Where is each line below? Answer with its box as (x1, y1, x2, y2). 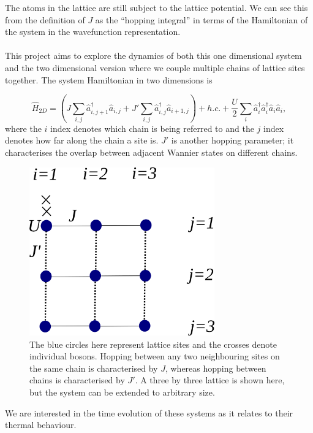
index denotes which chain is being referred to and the (50, 121, 254, 134)
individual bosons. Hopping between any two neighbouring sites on (29, 350, 280, 362)
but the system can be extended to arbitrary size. (29, 385, 215, 398)
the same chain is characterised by (29, 361, 158, 374)
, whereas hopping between (165, 361, 266, 374)
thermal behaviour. (5, 418, 77, 431)
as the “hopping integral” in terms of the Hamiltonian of (95, 13, 308, 26)
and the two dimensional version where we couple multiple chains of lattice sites (5, 61, 305, 74)
